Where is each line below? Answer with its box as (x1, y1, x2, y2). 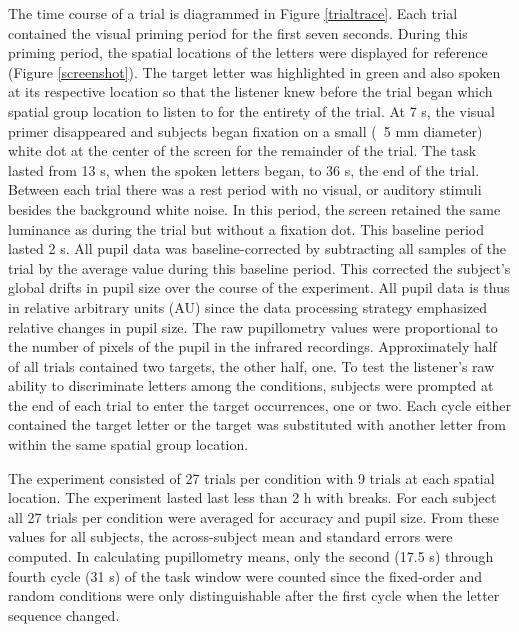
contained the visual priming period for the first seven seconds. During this (8, 22, 468, 43)
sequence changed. (8, 604, 120, 625)
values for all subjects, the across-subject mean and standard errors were (8, 526, 453, 547)
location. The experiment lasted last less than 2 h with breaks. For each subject (8, 487, 497, 508)
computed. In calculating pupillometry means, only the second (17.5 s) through (8, 546, 494, 567)
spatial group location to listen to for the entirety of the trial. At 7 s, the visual (8, 100, 495, 121)
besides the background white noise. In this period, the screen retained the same (8, 198, 501, 219)
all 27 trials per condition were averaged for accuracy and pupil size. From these (8, 506, 500, 527)
